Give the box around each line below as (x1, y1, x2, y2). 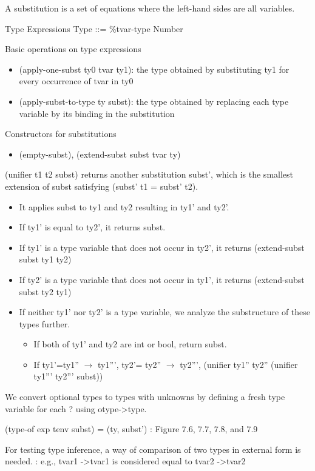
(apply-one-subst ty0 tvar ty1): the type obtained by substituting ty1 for (19, 62, 290, 75)
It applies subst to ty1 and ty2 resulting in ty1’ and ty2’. (19, 200, 229, 213)
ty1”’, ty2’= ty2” (97, 358, 161, 370)
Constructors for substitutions (5, 127, 117, 140)
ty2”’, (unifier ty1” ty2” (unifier (180, 358, 298, 370)
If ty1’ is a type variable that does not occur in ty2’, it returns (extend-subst (19, 241, 305, 253)
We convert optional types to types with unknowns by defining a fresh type (5, 390, 285, 403)
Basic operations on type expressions (5, 42, 141, 55)
